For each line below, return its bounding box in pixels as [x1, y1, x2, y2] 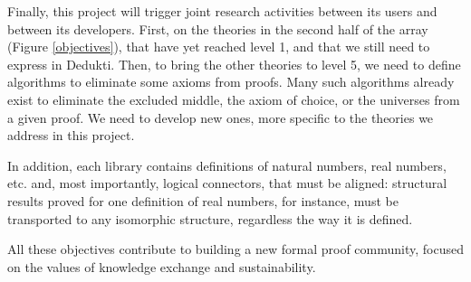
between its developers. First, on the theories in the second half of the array [7, 19, 428, 38]
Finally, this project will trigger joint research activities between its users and [7, 2, 437, 20]
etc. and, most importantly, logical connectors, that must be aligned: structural [7, 174, 447, 193]
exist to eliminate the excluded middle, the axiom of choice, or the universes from [7, 89, 460, 108]
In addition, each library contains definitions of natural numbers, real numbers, [7, 155, 447, 174]
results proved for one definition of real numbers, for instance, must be [7, 191, 399, 210]
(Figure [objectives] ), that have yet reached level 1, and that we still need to [7, 37, 430, 56]
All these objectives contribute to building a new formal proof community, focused [7, 240, 464, 258]
